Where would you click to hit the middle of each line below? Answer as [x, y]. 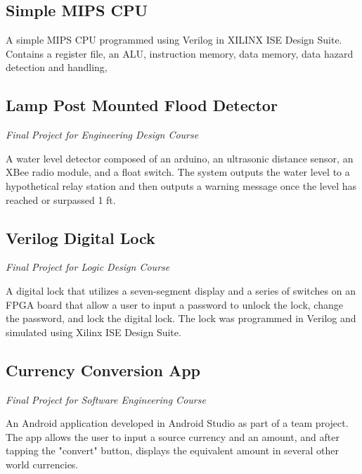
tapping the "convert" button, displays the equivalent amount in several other [173, 450]
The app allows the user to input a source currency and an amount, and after [173, 436]
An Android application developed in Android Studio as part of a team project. [177, 423]
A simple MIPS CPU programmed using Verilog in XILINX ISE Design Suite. [174, 40]
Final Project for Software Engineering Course [106, 399]
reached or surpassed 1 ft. [61, 199]
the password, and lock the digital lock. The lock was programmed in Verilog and [181, 318]
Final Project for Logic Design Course [88, 267]
